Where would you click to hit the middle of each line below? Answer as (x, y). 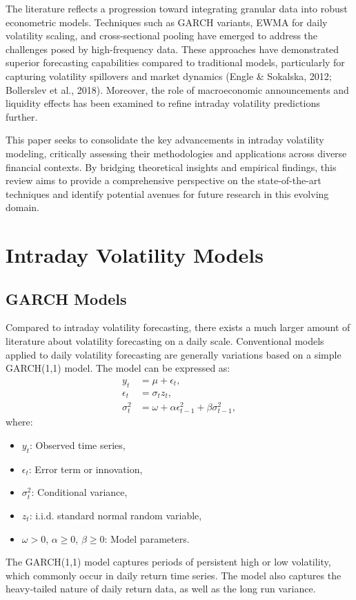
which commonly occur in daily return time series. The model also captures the (174, 575)
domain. (23, 207)
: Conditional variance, (79, 492)
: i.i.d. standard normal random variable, (116, 516)
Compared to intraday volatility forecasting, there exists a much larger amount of (178, 327)
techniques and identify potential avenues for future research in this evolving (167, 193)
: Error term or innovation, (86, 469)
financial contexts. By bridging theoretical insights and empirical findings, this (171, 167)
